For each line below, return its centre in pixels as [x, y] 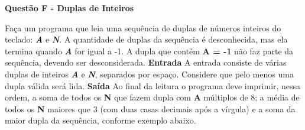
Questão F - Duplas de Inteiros [69, 8]
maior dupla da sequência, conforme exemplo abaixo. [100, 120]
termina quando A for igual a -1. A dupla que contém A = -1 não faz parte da [149, 51]
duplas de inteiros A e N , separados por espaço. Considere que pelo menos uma [149, 74]
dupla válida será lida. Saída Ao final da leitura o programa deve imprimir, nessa [153, 85]
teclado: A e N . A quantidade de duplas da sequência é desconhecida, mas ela [146, 39]
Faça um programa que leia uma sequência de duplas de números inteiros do [143, 27]
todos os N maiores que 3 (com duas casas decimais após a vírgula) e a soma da [150, 108]
